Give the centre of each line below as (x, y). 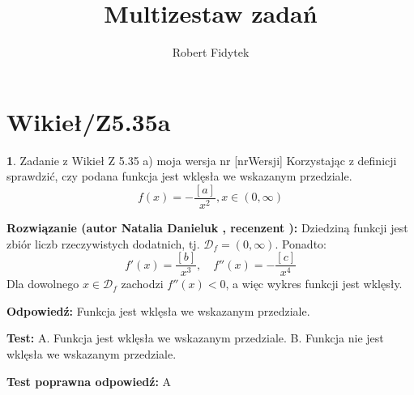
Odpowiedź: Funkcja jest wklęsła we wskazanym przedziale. (158, 310)
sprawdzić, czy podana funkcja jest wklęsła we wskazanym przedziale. (179, 176)
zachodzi (142, 284)
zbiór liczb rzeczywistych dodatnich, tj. (103, 243)
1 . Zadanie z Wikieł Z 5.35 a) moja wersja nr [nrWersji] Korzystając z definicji (202, 160)
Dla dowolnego (43, 284)
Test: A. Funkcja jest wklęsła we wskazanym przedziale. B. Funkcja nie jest (195, 338)
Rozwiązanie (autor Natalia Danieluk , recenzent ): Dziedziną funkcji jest (207, 227)
